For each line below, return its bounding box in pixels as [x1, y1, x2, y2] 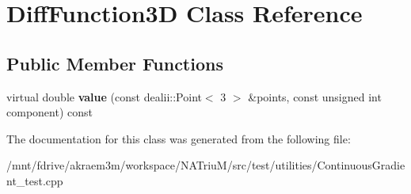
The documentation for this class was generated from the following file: [6, 130, 351, 146]
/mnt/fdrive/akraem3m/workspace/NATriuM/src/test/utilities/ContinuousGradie [6, 157, 405, 173]
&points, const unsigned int [248, 88, 382, 105]
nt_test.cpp [6, 172, 63, 188]
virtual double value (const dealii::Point [6, 88, 202, 105]
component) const [6, 104, 93, 120]
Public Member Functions [6, 51, 223, 75]
